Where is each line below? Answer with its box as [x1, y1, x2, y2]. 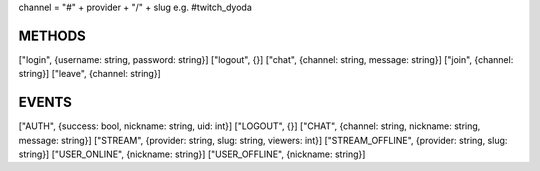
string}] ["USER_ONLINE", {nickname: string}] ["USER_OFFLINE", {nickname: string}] [18, 148, 366, 160]
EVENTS [18, 94, 72, 111]
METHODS [18, 27, 87, 44]
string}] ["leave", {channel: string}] [18, 68, 162, 80]
